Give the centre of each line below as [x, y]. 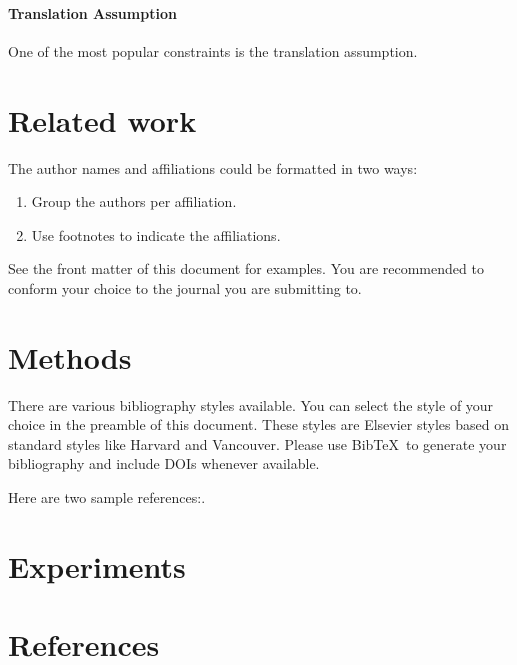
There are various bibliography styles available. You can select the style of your [251, 404]
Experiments [97, 565]
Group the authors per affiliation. [134, 201]
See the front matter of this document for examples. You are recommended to [246, 268]
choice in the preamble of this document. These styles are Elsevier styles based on [258, 424]
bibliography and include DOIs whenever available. [164, 463]
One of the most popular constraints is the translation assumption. [213, 50]
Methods [70, 356]
